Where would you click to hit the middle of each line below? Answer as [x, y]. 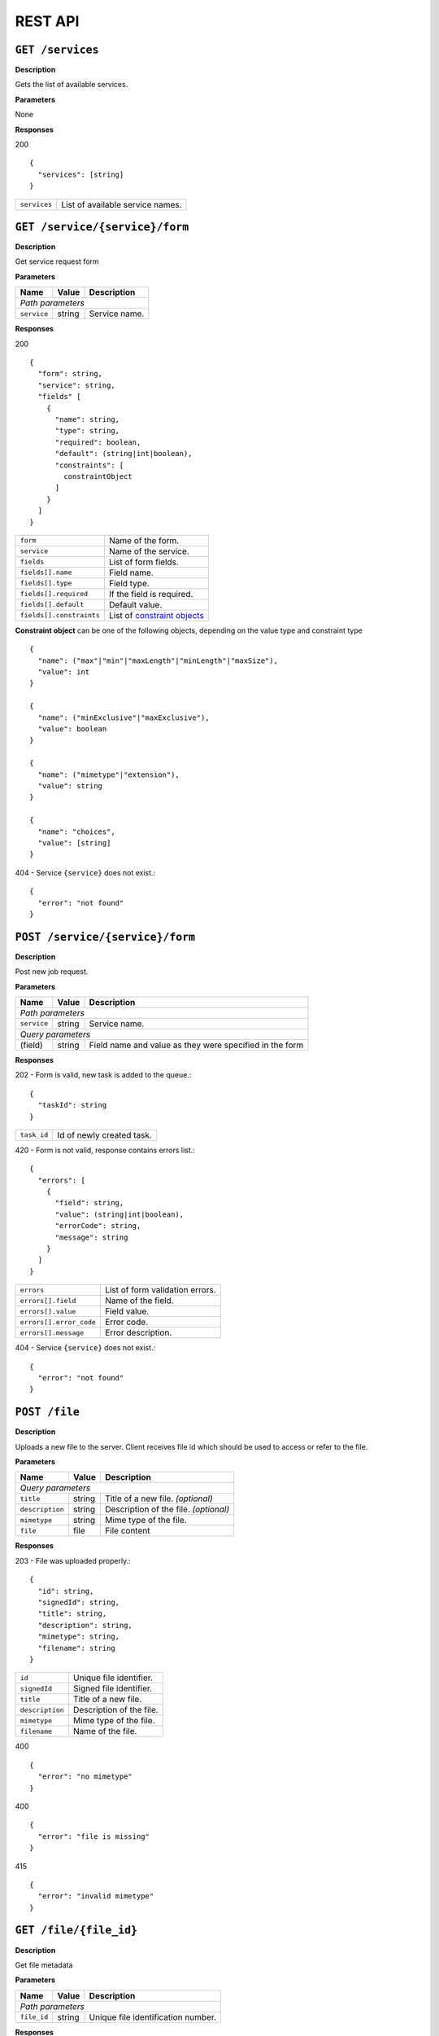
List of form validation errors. [160, 1290]
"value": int [64, 672]
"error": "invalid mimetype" [96, 1896]
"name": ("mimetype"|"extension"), [109, 774]
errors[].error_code [58, 1322]
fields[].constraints [60, 615]
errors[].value [48, 1311]
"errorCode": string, [98, 1226]
